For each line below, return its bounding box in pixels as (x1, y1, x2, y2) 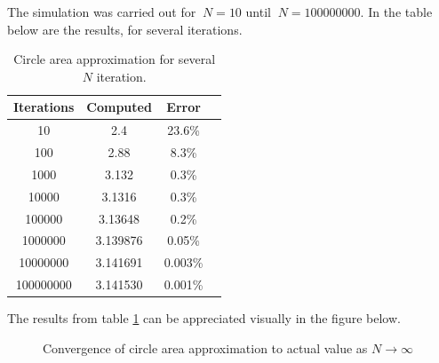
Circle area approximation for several (13, 50, 216, 68)
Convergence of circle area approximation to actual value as (43, 338, 368, 357)
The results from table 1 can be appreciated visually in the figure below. (7, 309, 401, 327)
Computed (86, 98, 152, 116)
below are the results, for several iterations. (7, 20, 243, 38)
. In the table (360, 3, 433, 20)
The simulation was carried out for (7, 3, 196, 20)
